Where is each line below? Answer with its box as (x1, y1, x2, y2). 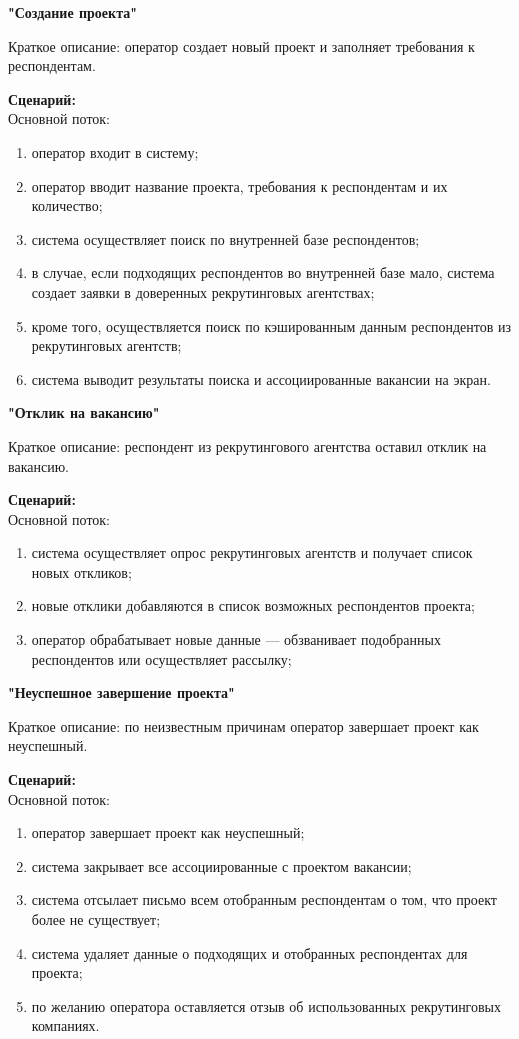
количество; (31, 195, 103, 216)
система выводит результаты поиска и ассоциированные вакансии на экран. (31, 368, 491, 389)
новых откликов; (31, 561, 132, 582)
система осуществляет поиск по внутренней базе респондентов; (31, 228, 420, 249)
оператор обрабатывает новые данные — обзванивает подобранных (31, 629, 441, 650)
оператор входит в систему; (31, 141, 199, 162)
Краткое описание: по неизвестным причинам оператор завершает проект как (8, 715, 479, 736)
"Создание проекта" (8, 2, 137, 22)
